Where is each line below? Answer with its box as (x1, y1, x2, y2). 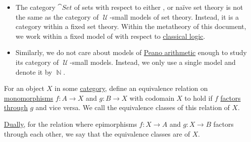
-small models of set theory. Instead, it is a (109, 11, 239, 22)
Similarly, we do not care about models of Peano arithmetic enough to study (15, 47, 247, 57)
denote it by (15, 66, 52, 77)
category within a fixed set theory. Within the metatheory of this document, (15, 21, 247, 31)
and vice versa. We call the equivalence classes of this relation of (36, 102, 230, 113)
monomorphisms (4, 92, 53, 103)
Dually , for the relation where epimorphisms (4, 118, 137, 129)
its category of (15, 57, 59, 67)
